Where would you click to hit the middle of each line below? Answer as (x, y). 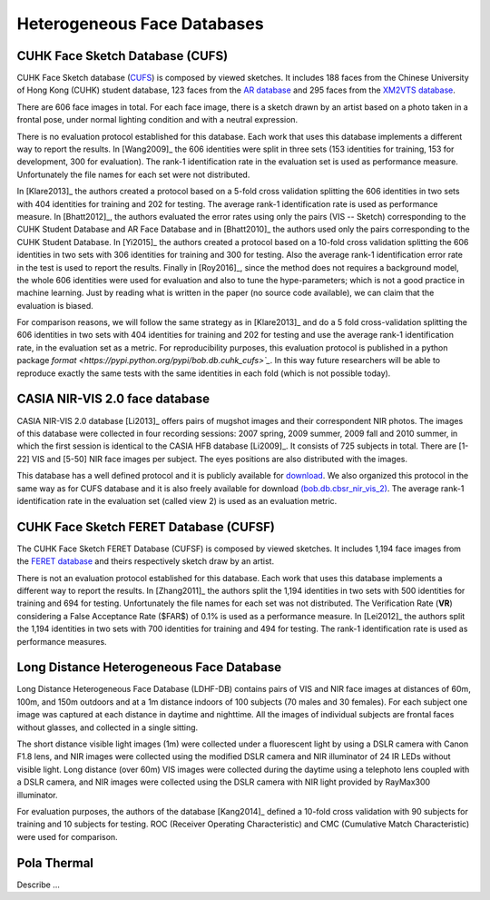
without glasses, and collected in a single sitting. (108, 727)
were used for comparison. (67, 836)
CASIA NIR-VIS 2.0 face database (113, 399)
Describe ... (39, 885)
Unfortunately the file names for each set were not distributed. (133, 174)
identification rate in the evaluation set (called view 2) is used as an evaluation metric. (177, 500)
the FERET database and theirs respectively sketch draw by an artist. (146, 561)
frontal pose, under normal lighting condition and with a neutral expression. (157, 120)
